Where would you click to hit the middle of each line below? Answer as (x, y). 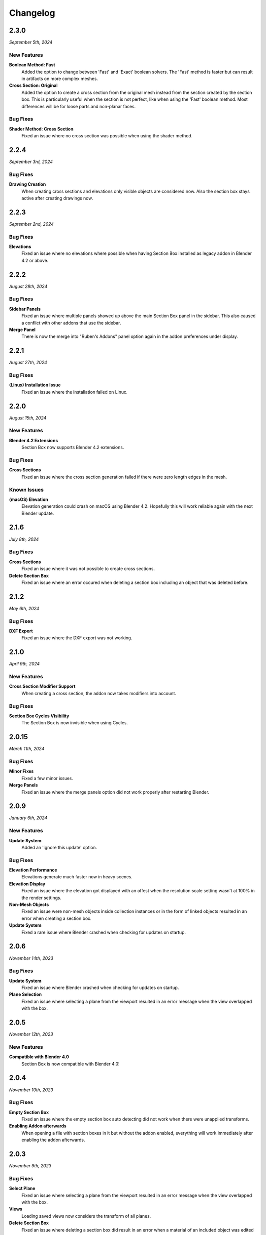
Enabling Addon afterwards (38, 1126)
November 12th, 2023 (31, 1034)
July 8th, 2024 (24, 539)
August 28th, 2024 (28, 286)
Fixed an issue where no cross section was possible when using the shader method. (107, 136)
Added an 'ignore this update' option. (59, 847)
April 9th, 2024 (24, 664)
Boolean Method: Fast (32, 65)
